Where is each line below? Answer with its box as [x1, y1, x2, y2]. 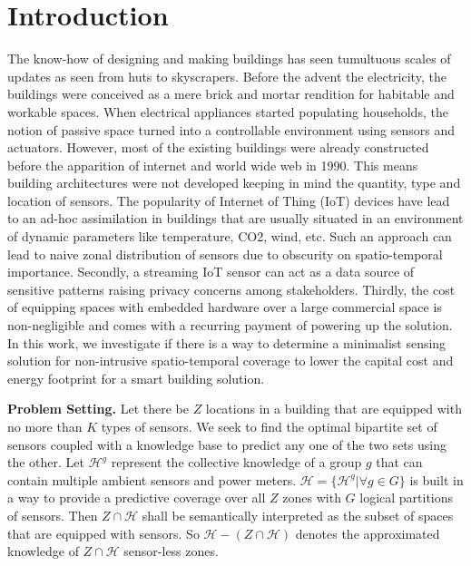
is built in [409, 470, 464, 489]
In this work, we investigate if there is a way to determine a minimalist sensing [7, 333, 446, 352]
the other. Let [7, 453, 85, 472]
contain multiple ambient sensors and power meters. [7, 470, 297, 489]
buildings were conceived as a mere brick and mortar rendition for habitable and [7, 84, 455, 103]
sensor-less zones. [123, 542, 219, 561]
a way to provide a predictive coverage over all [7, 488, 266, 507]
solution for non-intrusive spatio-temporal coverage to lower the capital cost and [7, 351, 454, 370]
